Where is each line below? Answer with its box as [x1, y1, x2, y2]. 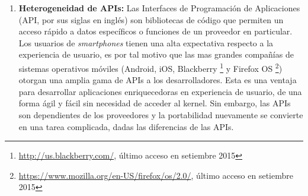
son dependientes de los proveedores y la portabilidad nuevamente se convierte [18, 109, 303, 121]
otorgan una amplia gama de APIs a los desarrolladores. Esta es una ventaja [18, 74, 297, 86]
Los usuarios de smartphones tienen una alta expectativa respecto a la [18, 36, 274, 49]
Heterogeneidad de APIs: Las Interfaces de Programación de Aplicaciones [18, 2, 300, 14]
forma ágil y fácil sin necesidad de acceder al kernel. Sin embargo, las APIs [18, 97, 291, 109]
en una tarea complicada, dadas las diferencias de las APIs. [18, 120, 234, 132]
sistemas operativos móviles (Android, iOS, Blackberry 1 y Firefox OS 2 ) [18, 60, 283, 74]
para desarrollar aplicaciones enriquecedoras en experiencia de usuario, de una [18, 85, 302, 97]
